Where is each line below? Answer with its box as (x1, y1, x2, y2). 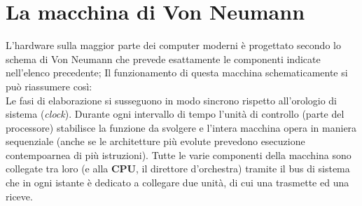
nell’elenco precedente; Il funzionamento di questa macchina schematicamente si (6, 65, 348, 80)
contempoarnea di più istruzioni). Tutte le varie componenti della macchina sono (6, 147, 351, 162)
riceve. (6, 188, 33, 203)
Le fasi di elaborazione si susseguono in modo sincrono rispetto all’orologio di (6, 92, 337, 107)
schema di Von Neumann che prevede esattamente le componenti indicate (6, 51, 321, 66)
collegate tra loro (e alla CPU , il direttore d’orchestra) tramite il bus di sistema (6, 161, 350, 176)
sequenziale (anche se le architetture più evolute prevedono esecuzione (6, 134, 305, 149)
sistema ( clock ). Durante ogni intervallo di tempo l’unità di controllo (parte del (6, 107, 344, 121)
